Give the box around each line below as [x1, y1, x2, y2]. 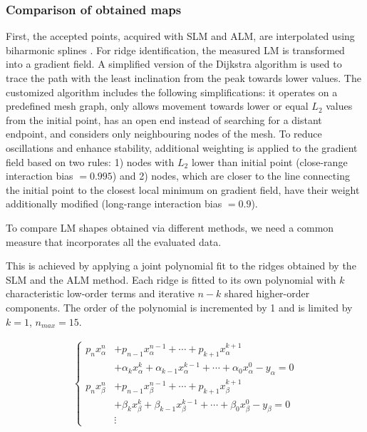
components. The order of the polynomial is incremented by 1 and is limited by [6, 299, 353, 314]
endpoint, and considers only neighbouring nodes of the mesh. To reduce [6, 126, 322, 141]
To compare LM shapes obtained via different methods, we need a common [6, 220, 334, 235]
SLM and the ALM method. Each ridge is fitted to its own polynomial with [6, 272, 336, 287]
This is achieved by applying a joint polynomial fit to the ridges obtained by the [6, 258, 356, 273]
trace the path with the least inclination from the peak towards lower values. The [6, 71, 361, 85]
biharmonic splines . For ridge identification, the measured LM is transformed [6, 42, 345, 57]
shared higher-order [224, 286, 310, 301]
